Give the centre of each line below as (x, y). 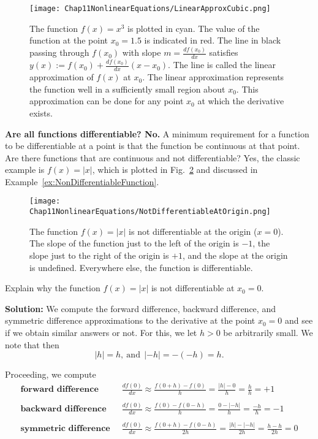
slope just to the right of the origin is (99, 255)
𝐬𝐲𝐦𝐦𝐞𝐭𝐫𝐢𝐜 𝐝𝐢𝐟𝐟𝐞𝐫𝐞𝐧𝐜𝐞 (65, 429)
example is (25, 170)
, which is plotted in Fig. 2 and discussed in (175, 170)
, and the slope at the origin (235, 255)
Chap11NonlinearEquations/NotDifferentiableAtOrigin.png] (150, 212)
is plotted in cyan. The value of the (194, 28)
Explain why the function (53, 288)
